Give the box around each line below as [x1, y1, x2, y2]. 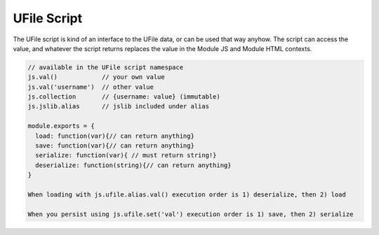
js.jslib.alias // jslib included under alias [27, 102, 210, 111]
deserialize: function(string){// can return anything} [35, 161, 232, 169]
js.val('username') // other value [27, 83, 154, 91]
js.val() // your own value [27, 73, 165, 81]
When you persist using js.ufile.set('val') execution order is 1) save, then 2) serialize [27, 210, 354, 218]
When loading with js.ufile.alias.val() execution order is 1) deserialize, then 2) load [27, 191, 347, 199]
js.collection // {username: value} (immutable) [27, 93, 220, 101]
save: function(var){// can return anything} [35, 142, 194, 150]
